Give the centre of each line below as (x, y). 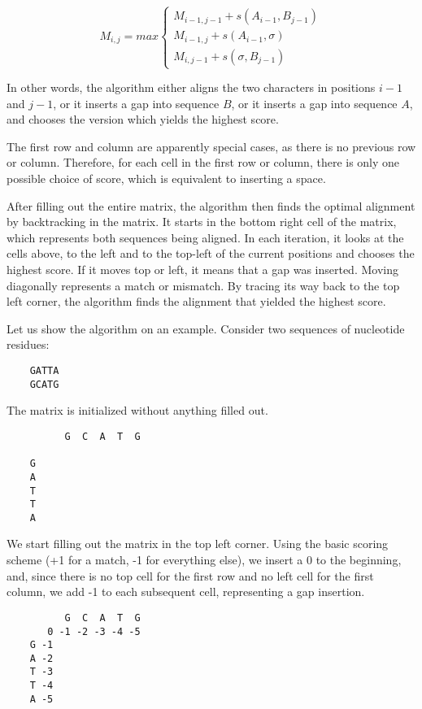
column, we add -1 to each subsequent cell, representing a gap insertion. (186, 592)
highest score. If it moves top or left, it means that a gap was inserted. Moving (202, 269)
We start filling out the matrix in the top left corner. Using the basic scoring (198, 544)
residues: (28, 344)
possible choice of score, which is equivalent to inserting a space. (166, 178)
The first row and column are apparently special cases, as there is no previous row (211, 146)
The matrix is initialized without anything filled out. (137, 410)
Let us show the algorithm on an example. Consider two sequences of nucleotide (206, 328)
